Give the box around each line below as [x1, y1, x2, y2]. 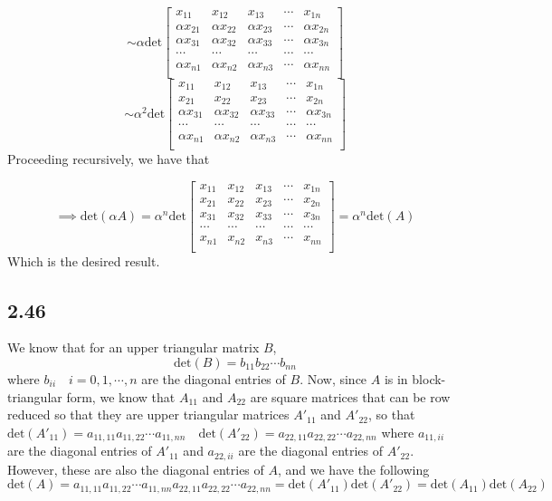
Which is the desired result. [7, 251, 160, 270]
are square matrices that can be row [250, 387, 451, 406]
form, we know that [66, 387, 176, 406]
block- [412, 369, 446, 388]
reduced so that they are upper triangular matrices [7, 405, 290, 424]
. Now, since [300, 369, 367, 388]
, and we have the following [277, 459, 430, 478]
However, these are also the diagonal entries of [7, 459, 264, 478]
